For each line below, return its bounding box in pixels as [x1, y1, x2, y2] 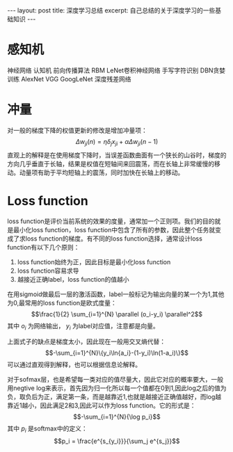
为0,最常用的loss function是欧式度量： [7, 298, 117, 307]
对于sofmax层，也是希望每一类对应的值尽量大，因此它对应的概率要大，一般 [7, 376, 224, 384]
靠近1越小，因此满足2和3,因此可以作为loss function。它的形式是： [7, 401, 196, 410]
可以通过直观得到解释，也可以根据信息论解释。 [7, 360, 141, 369]
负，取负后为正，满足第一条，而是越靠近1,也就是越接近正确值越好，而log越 [7, 393, 222, 401]
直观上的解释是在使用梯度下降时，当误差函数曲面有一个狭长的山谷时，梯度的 [7, 151, 227, 159]
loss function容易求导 [17, 266, 79, 275]
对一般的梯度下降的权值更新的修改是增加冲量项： [7, 126, 147, 134]
